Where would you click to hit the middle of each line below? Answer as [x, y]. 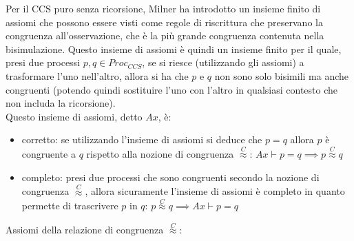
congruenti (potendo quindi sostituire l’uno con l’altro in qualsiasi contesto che [171, 89]
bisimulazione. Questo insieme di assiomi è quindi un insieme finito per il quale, [174, 49]
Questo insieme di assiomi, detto [74, 116]
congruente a [49, 154]
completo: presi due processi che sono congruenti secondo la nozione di [170, 177]
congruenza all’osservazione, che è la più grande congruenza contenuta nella [165, 35]
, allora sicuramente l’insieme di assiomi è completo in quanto [215, 191]
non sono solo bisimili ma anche [282, 75]
